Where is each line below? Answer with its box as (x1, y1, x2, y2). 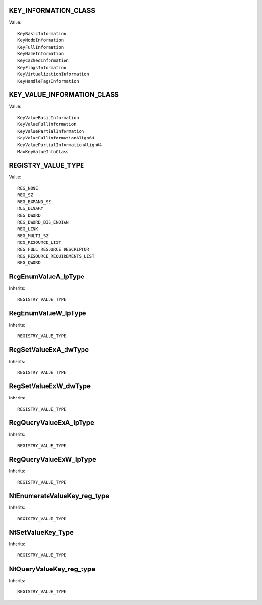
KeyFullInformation (17, 44, 64, 50)
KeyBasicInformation (17, 31, 66, 36)
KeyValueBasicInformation (17, 115, 80, 120)
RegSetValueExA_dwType (9, 346, 89, 354)
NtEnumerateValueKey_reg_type (9, 492, 110, 500)
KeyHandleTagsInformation (17, 78, 80, 84)
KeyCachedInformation (17, 58, 69, 63)
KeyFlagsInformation (17, 65, 66, 70)
